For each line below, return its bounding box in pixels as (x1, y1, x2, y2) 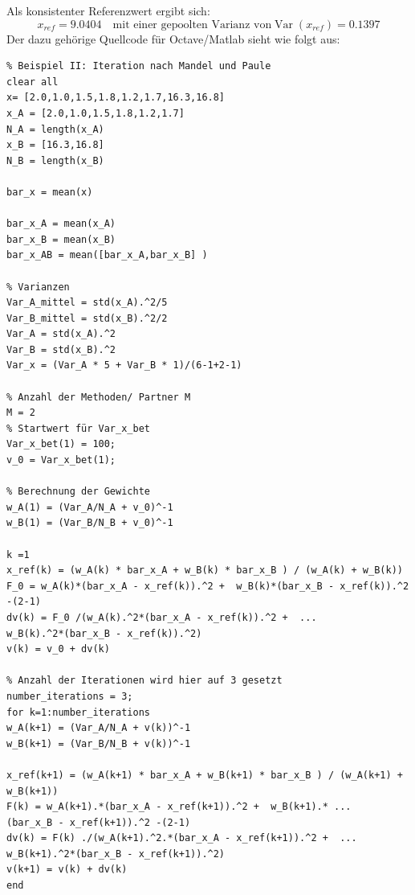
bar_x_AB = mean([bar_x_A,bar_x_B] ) (6, 249, 208, 261)
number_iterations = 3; (6, 690, 133, 702)
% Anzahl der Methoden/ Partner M (6, 391, 191, 403)
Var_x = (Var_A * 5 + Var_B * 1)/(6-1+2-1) (6, 359, 242, 372)
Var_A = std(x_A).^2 (6, 328, 116, 340)
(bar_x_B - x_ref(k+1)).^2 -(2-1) (6, 816, 191, 828)
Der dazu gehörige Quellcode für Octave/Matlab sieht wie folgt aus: (6, 30, 340, 47)
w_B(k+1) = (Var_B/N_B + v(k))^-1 (6, 737, 191, 749)
